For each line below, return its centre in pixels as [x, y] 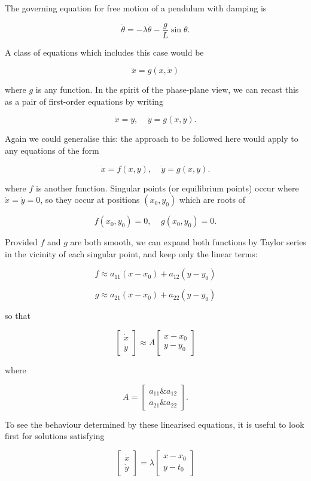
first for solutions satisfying [55, 436]
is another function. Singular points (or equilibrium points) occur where [167, 188]
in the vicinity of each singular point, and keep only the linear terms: [131, 253]
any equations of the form [52, 150]
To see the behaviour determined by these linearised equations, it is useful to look [155, 424]
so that [18, 316]
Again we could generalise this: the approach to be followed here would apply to [152, 138]
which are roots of [212, 200]
